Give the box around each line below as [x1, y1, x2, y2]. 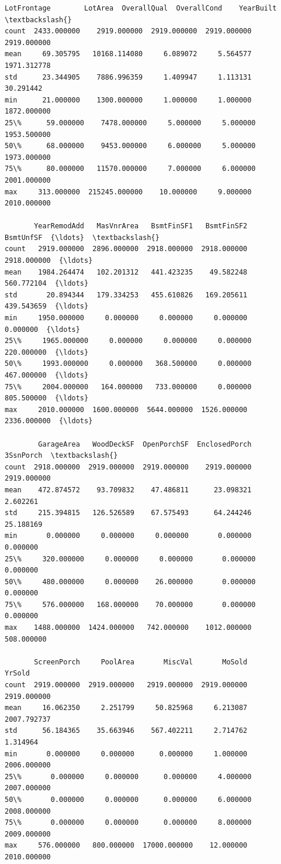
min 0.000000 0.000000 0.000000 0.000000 [5, 532, 252, 540]
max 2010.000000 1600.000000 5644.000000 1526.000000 [5, 405, 248, 414]
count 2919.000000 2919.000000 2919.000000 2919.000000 [5, 681, 248, 690]
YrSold [5, 669, 30, 678]
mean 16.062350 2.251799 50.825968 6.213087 [5, 704, 248, 712]
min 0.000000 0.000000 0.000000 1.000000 [5, 749, 248, 758]
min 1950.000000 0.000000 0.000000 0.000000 [5, 314, 248, 323]
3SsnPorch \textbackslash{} [5, 451, 118, 460]
